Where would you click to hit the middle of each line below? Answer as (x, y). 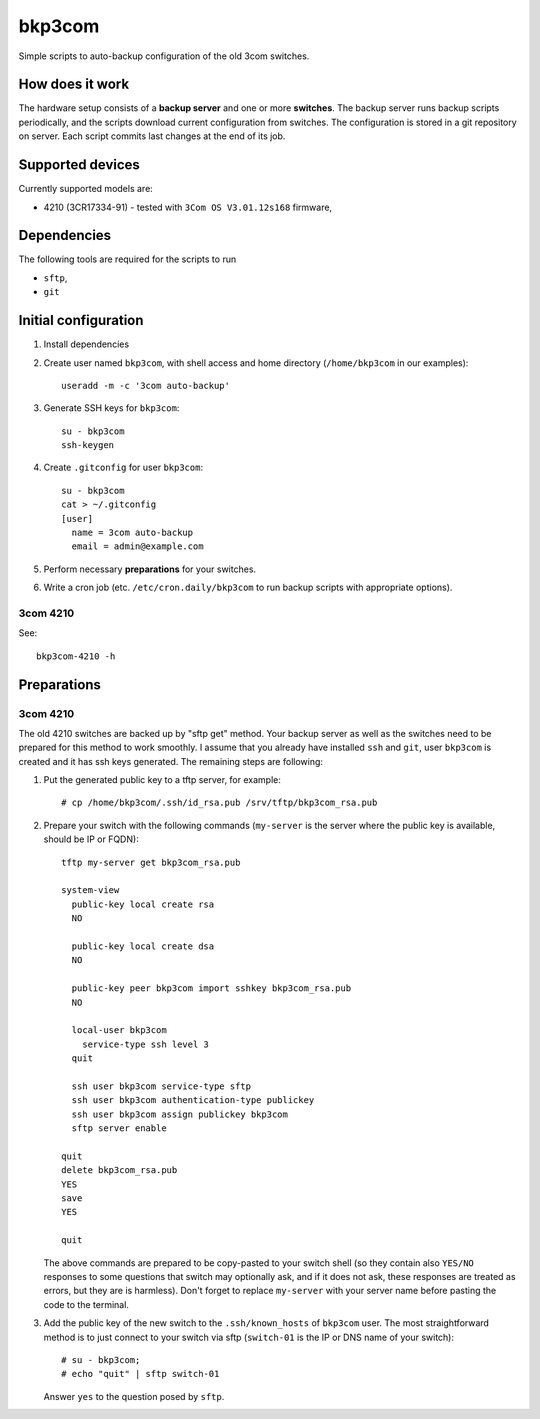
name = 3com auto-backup (132, 533)
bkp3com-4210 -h (76, 656)
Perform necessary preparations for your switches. (150, 569)
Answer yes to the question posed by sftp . (134, 1396)
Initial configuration (81, 320)
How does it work (74, 84)
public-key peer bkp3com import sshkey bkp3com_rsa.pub (211, 988)
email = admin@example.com (137, 546)
